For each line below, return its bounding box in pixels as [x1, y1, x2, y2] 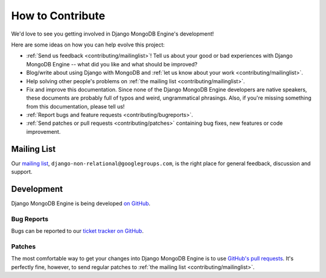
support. [11, 168, 33, 175]
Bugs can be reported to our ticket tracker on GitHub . [11, 227, 144, 235]
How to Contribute [11, 9, 106, 22]
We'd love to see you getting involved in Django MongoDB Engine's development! [11, 30, 214, 37]
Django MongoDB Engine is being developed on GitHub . [11, 200, 151, 207]
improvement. [26, 128, 61, 135]
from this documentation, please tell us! [26, 103, 125, 110]
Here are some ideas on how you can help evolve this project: [11, 41, 165, 48]
